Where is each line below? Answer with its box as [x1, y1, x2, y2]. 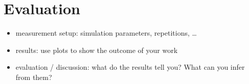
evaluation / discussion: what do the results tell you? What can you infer [15, 62, 245, 72]
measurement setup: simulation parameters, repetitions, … [15, 27, 197, 38]
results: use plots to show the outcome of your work [15, 44, 178, 55]
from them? [15, 71, 52, 82]
